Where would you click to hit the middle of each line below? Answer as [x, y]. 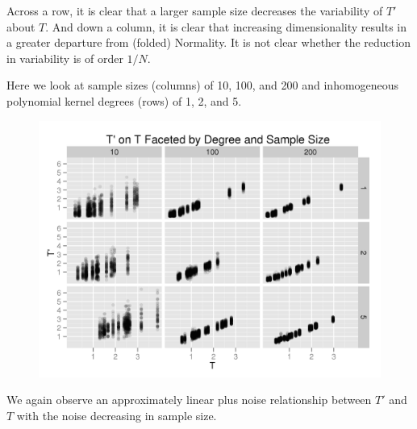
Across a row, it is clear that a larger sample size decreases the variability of [195, 10]
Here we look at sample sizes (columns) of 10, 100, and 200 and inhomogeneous [203, 85]
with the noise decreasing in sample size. [117, 415]
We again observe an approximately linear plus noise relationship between [189, 400]
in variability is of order [65, 58]
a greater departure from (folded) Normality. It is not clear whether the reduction [208, 42]
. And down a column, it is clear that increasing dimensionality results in [226, 26]
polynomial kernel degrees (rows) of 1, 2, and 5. [124, 100]
